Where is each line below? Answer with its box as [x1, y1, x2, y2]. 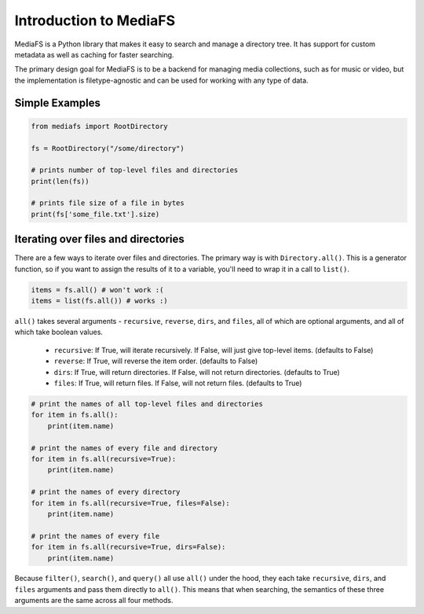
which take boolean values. [14, 327, 104, 337]
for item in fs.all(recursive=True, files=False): [31, 498, 231, 507]
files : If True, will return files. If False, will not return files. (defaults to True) [53, 378, 302, 388]
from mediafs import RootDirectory [31, 122, 168, 131]
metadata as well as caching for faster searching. [14, 50, 174, 59]
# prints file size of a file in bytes [31, 199, 185, 208]
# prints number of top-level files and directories [31, 166, 239, 175]
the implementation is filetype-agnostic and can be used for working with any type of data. [14, 75, 309, 85]
